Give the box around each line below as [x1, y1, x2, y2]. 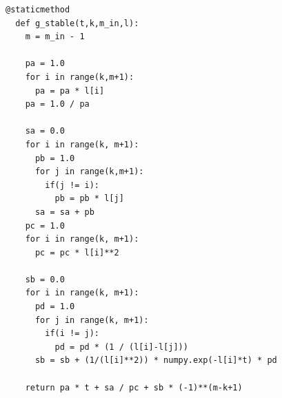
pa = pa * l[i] [34, 85, 105, 96]
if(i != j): [45, 328, 100, 339]
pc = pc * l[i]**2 [34, 247, 119, 258]
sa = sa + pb [34, 207, 94, 217]
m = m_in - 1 [25, 32, 85, 42]
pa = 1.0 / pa [25, 99, 90, 109]
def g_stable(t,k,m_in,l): [15, 18, 139, 28]
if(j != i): [45, 180, 100, 190]
